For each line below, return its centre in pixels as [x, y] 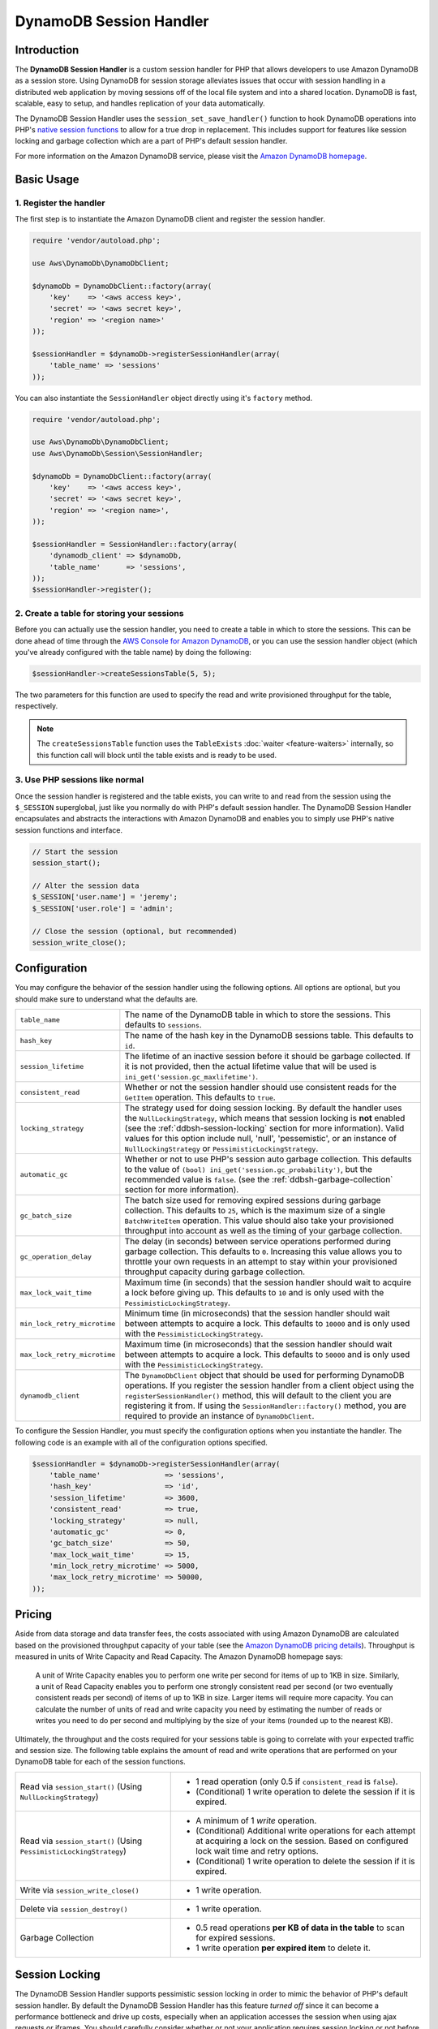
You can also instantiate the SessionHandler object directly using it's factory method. [163, 398]
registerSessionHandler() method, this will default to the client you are [258, 1396]
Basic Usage [47, 179]
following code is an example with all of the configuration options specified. [141, 1442]
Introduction [47, 50]
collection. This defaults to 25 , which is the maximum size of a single [255, 1211]
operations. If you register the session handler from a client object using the [269, 1385]
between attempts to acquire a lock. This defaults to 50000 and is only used [267, 1355]
